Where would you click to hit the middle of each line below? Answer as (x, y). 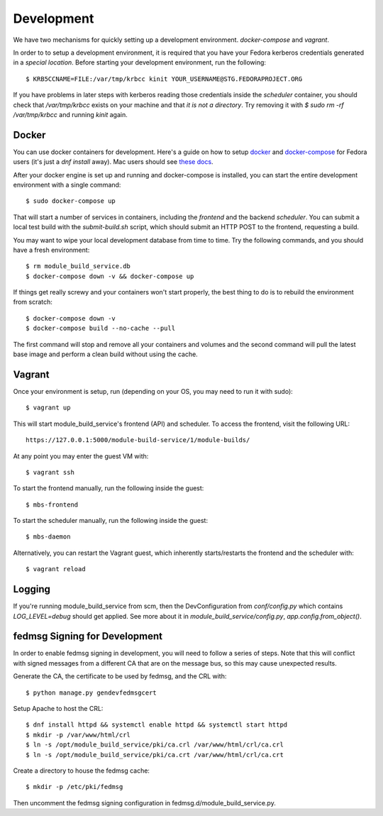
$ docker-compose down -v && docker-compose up (110, 276)
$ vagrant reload (56, 569)
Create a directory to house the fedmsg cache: (82, 771)
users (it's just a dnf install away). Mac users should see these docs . (113, 162)
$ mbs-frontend (52, 505)
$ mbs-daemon (48, 537)
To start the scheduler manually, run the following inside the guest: (111, 521)
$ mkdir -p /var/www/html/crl (78, 735)
